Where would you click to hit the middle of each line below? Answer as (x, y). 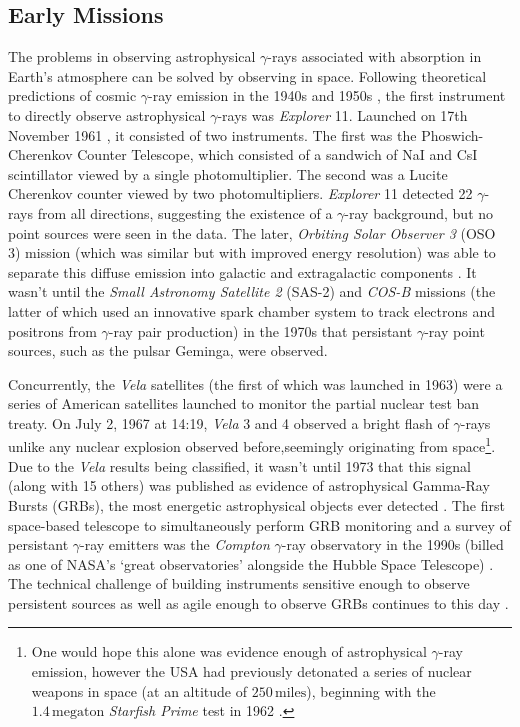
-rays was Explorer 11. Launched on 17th (342, 114)
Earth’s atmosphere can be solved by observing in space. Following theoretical (247, 75)
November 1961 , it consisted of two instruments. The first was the (212, 134)
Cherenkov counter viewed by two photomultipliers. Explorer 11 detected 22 (240, 193)
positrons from (52, 330)
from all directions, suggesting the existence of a (185, 212)
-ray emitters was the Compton (175, 544)
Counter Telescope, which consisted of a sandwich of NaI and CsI (277, 154)
